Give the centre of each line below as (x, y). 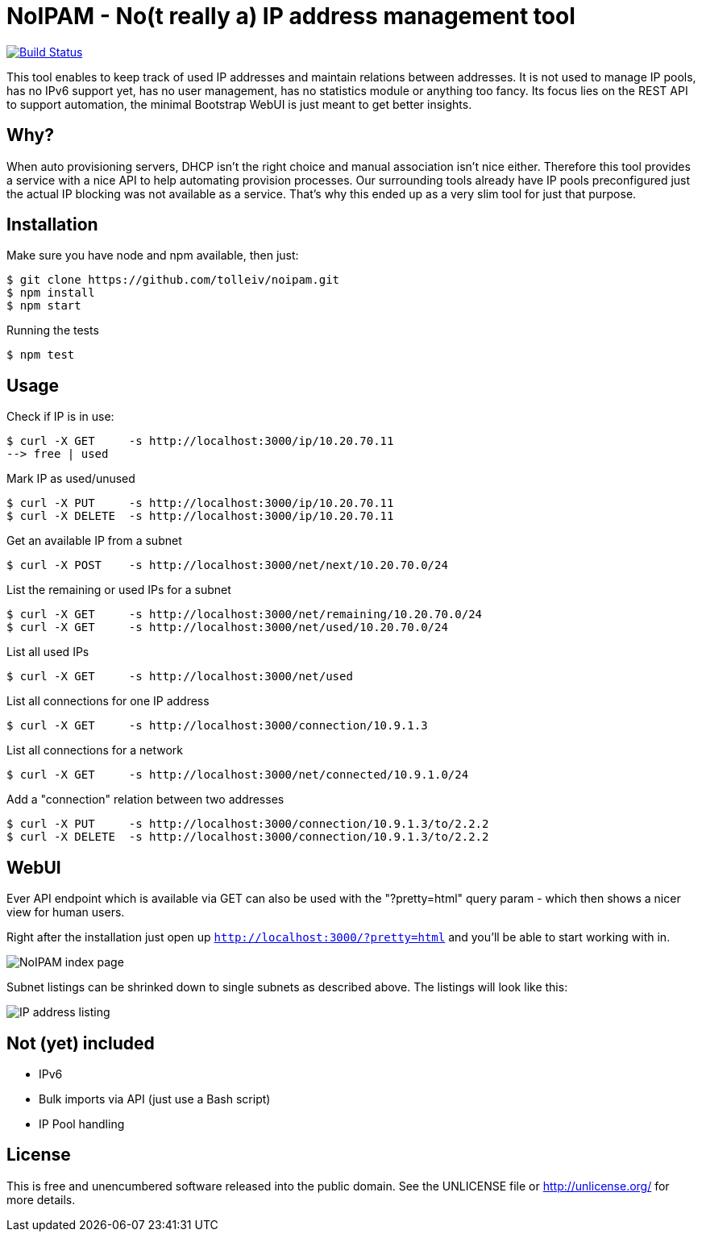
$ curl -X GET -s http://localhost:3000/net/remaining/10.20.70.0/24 (245, 615)
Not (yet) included (81, 1043)
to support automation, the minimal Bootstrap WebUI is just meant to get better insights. (239, 104)
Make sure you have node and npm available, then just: (153, 255)
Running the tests (53, 330)
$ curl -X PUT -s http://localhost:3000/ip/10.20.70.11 (200, 503)
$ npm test (41, 355)
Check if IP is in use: (60, 417)
